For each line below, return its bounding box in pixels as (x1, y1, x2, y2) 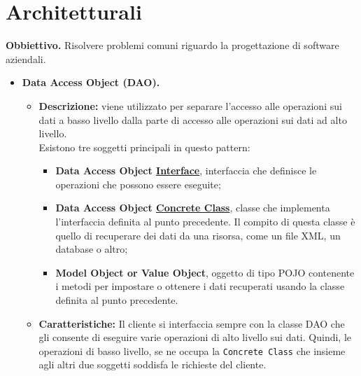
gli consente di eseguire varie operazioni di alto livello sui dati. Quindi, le (38, 330, 352, 344)
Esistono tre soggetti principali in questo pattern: (38, 139, 250, 154)
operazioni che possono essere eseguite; (55, 176, 221, 191)
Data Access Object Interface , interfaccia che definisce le (55, 163, 317, 178)
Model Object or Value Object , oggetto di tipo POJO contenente (55, 265, 355, 279)
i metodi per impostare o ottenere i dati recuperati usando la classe (55, 279, 345, 293)
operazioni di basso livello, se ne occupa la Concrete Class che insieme (38, 343, 346, 358)
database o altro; (55, 242, 128, 256)
